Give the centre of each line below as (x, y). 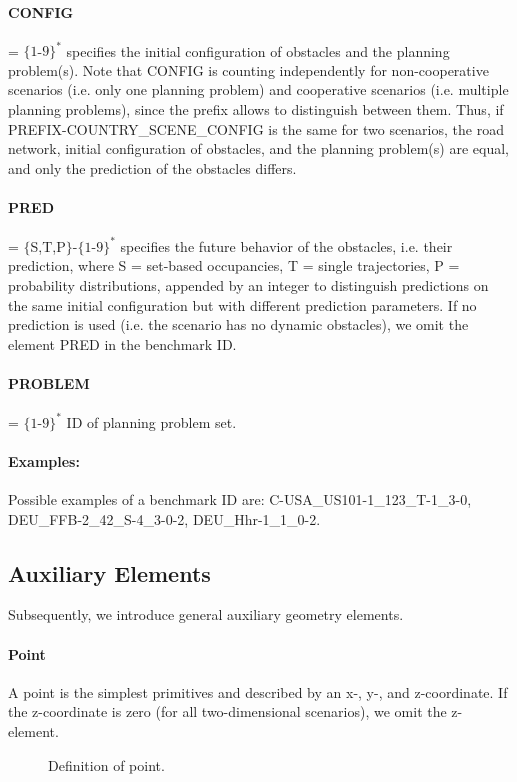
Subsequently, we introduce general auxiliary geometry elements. (206, 614)
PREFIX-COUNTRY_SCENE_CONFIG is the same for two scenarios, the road (256, 128)
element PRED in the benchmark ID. (122, 343)
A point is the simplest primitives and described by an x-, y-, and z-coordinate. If (258, 691)
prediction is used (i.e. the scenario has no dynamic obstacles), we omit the (238, 324)
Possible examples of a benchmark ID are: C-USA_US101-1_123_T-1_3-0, (240, 499)
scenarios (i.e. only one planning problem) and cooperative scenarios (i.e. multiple (258, 89)
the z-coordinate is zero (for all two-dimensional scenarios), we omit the (227, 711)
